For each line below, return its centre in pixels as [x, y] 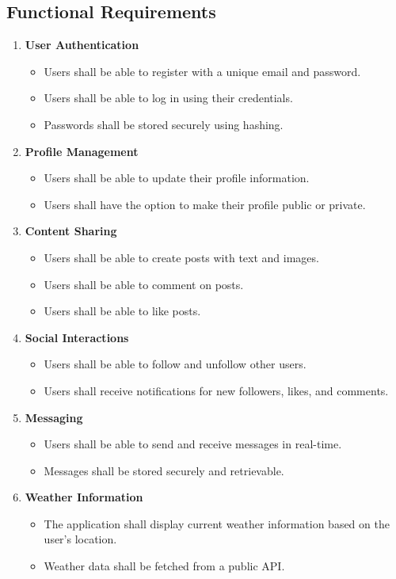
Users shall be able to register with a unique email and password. [202, 71]
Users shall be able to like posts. [122, 311]
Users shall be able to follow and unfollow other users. [175, 364]
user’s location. [80, 539]
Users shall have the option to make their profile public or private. [205, 204]
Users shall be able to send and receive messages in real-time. [193, 444]
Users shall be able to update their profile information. [177, 178]
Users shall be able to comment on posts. [144, 284]
